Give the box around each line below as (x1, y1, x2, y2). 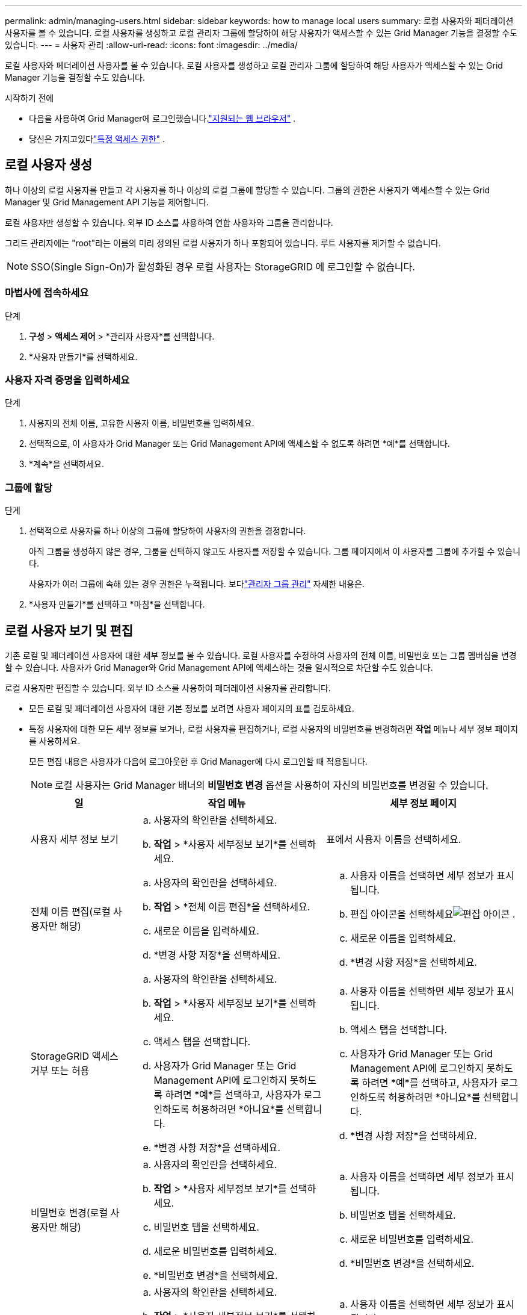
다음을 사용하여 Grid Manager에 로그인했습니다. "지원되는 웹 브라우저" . (29, 113, 296, 123)
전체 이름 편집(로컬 (31, 905, 111, 918)
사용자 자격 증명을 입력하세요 (5, 373, 130, 386)
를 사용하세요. (29, 735, 81, 746)
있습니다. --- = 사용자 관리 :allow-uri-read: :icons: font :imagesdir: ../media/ (5, 40, 298, 50)
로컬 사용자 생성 (5, 157, 93, 173)
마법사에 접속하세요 (5, 287, 89, 299)
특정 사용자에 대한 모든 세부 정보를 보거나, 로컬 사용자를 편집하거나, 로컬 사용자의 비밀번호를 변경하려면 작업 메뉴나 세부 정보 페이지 (29, 723, 519, 734)
